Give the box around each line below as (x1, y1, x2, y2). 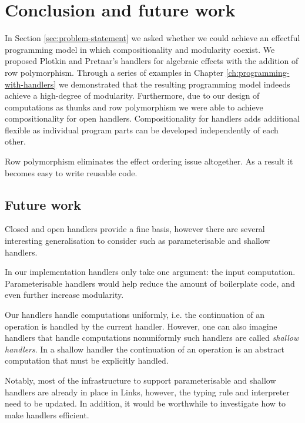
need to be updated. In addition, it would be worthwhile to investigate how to (5, 397, 286, 409)
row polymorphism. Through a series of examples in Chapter (5, 66, 223, 78)
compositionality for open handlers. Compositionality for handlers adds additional (5, 112, 300, 125)
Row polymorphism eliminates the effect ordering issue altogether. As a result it (5, 155, 293, 167)
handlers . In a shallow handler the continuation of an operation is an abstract (5, 343, 284, 355)
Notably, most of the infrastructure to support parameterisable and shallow (5, 374, 276, 386)
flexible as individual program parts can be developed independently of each (5, 123, 279, 136)
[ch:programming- (226, 66, 290, 78)
